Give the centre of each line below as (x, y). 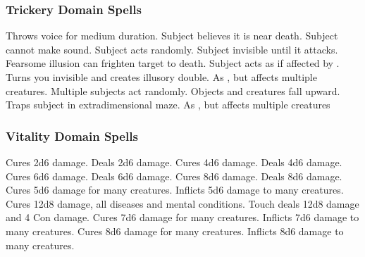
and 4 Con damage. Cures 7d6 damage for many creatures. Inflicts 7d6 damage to (182, 217)
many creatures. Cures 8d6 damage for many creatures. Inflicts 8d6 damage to (175, 231)
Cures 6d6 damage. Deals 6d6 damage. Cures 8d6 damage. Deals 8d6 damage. (174, 176)
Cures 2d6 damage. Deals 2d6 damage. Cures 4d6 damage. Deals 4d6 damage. (174, 162)
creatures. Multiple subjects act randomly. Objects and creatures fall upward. (173, 90)
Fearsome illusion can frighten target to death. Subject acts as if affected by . (173, 63)
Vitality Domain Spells (72, 136)
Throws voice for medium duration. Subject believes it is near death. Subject (172, 36)
